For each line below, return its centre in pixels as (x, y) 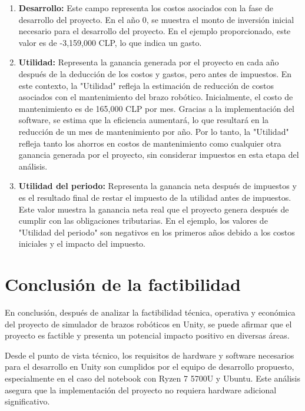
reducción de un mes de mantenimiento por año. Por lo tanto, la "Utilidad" (154, 131)
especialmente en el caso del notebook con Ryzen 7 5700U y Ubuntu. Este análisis (152, 378)
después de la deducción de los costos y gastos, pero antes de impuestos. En (155, 73)
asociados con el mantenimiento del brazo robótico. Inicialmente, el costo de (156, 97)
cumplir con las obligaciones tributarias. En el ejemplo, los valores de (143, 221)
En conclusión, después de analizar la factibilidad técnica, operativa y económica (150, 312)
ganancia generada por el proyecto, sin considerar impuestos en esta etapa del (159, 155)
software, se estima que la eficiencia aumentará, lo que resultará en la (144, 120)
